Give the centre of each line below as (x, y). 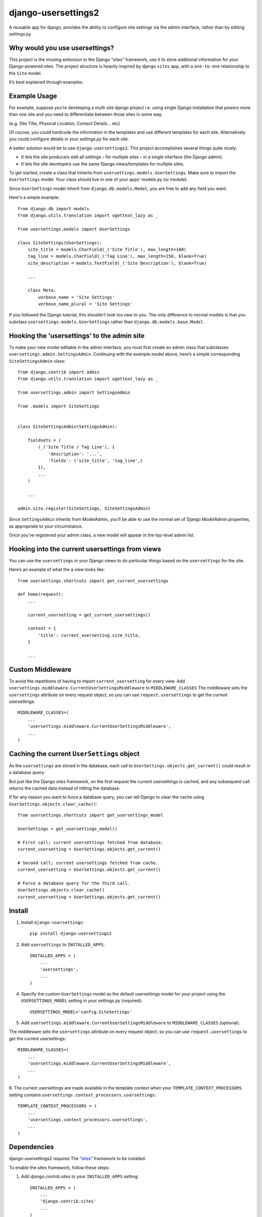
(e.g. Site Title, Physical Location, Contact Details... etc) (65, 123)
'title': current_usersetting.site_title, (89, 635)
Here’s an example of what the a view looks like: (57, 570)
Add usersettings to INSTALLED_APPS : (63, 944)
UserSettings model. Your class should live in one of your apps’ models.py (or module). (98, 180)
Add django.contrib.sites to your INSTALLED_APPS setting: (80, 1177)
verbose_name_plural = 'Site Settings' (85, 304)
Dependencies (32, 1147)
